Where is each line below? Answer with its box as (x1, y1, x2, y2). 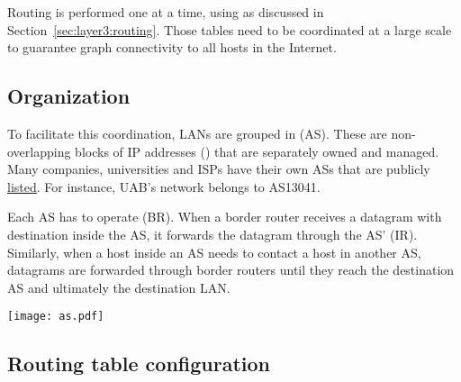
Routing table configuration (7, 350, 271, 377)
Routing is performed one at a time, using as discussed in (7, 3, 324, 21)
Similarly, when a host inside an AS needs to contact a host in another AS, (7, 242, 421, 261)
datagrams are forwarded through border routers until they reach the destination (7, 260, 455, 279)
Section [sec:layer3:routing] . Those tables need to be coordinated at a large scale (7, 20, 452, 39)
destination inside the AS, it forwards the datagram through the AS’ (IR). (7, 224, 418, 243)
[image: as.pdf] (7, 310, 104, 323)
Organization (7, 82, 131, 110)
